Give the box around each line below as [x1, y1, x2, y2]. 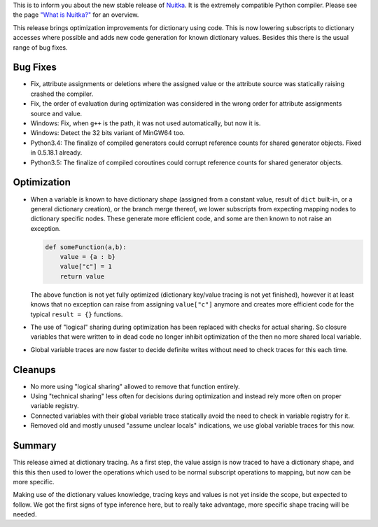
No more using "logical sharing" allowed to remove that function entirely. [30, 382, 241, 391]
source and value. [30, 109, 83, 118]
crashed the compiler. [30, 90, 94, 98]
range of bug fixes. [13, 43, 68, 52]
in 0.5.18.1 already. [30, 148, 83, 157]
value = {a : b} [59, 253, 115, 261]
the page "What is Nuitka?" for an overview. [13, 10, 139, 19]
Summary [13, 440, 57, 451]
